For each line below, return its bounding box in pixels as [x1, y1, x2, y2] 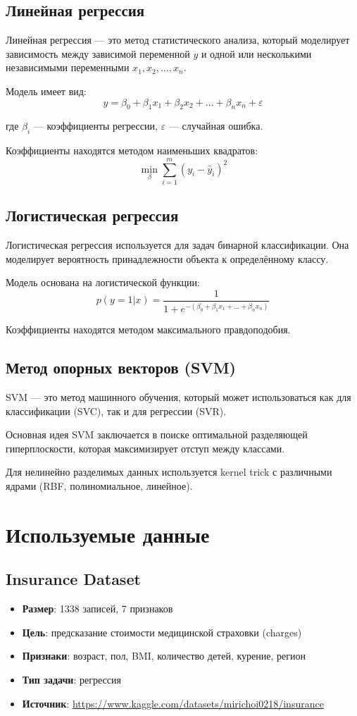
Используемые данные [6, 519, 210, 548]
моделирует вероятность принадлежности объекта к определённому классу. [6, 251, 329, 266]
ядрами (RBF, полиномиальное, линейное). [6, 479, 193, 493]
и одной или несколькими [201, 46, 312, 61]
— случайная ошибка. [168, 118, 263, 133]
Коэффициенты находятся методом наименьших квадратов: [6, 143, 258, 158]
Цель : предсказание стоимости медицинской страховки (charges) [22, 624, 302, 639]
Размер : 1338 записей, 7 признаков [22, 601, 173, 616]
